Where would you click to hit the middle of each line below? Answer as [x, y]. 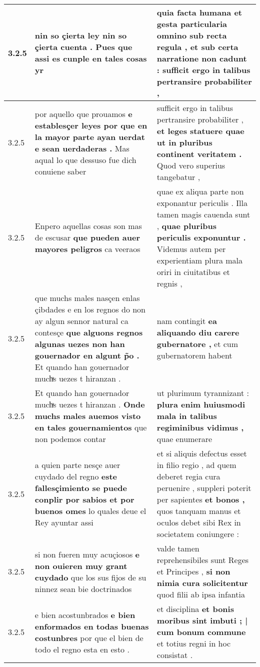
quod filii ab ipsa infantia [201, 594]
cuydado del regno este [76, 476]
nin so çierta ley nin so [81, 35]
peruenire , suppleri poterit [204, 488]
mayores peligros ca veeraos [87, 249]
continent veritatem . [199, 154]
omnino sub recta [192, 35]
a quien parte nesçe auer [77, 465]
